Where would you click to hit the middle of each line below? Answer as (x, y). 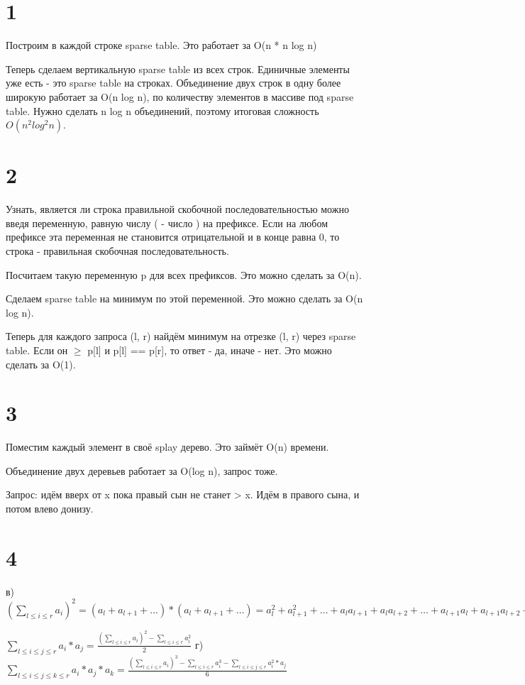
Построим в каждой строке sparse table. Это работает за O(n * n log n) (161, 45)
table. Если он (37, 350)
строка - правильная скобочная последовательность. (117, 251)
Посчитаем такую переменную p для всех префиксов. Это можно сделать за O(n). (184, 274)
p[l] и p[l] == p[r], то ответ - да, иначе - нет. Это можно (210, 350)
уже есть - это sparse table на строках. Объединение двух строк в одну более (173, 83)
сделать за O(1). (41, 364)
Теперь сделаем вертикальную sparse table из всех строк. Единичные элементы (178, 68)
